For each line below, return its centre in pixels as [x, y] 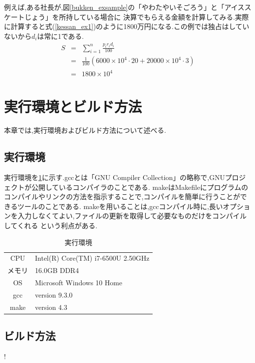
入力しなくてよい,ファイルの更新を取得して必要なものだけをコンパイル [132, 216]
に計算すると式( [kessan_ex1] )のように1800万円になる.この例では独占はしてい [127, 26]
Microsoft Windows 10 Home [79, 283]
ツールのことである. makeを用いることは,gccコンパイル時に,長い [120, 206]
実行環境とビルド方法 [73, 106]
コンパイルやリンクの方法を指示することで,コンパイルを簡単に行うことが [122, 197]
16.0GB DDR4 [57, 270]
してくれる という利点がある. [51, 225]
